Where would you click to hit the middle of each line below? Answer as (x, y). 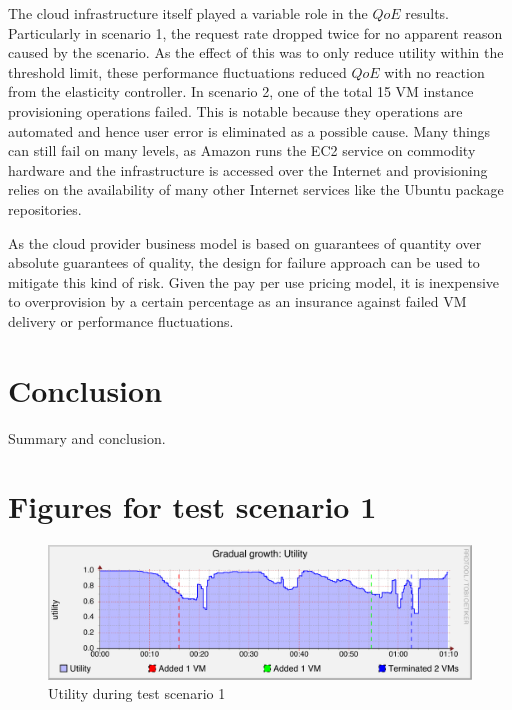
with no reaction (434, 71)
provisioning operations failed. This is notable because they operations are (235, 110)
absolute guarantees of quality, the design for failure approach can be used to (244, 262)
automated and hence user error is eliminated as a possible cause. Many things (249, 130)
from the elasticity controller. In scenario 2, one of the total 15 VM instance (241, 91)
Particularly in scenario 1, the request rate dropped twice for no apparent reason (255, 32)
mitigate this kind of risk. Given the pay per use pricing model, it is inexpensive (254, 281)
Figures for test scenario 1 (192, 506)
